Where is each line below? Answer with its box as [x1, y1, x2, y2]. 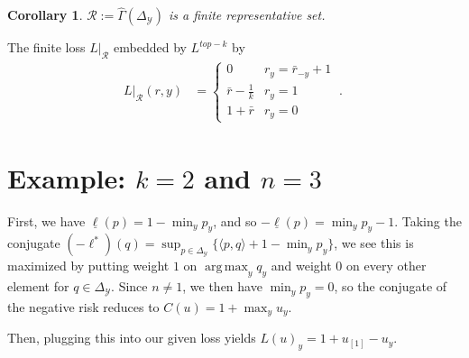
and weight [271, 256, 332, 275]
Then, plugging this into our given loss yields [7, 328, 256, 347]
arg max [204, 261, 248, 274]
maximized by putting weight [7, 256, 170, 275]
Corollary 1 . [7, 5, 83, 24]
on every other [346, 256, 427, 275]
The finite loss [7, 38, 86, 57]
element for [7, 277, 69, 296]
